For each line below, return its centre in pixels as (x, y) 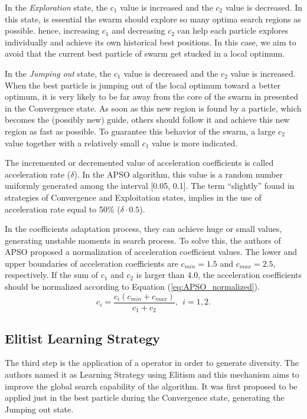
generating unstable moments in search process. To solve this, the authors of (143, 240)
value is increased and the (166, 7)
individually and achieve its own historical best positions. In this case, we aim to (151, 42)
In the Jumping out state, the (58, 73)
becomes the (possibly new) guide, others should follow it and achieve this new (147, 120)
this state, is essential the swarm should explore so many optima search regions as (153, 19)
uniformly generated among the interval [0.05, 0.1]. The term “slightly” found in (150, 186)
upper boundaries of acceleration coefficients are (92, 263)
